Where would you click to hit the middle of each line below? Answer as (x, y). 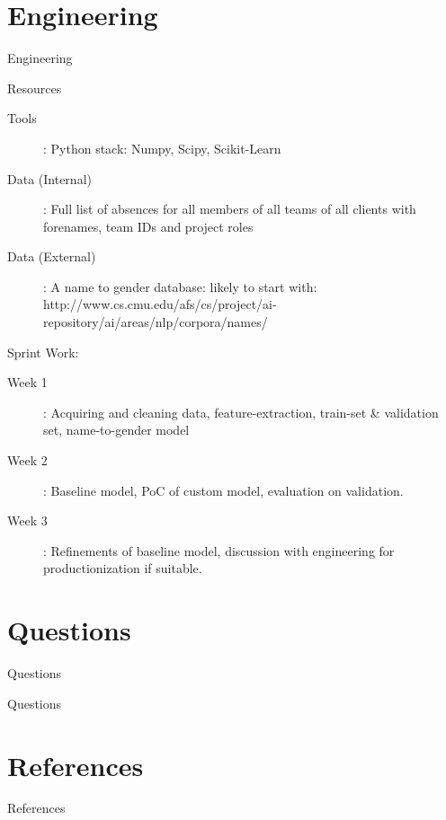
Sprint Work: (43, 352)
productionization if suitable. (123, 568)
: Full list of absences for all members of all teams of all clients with (230, 209)
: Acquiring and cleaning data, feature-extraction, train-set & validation (241, 412)
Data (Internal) (49, 178)
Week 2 (27, 460)
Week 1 (27, 382)
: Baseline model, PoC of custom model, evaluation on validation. (223, 490)
